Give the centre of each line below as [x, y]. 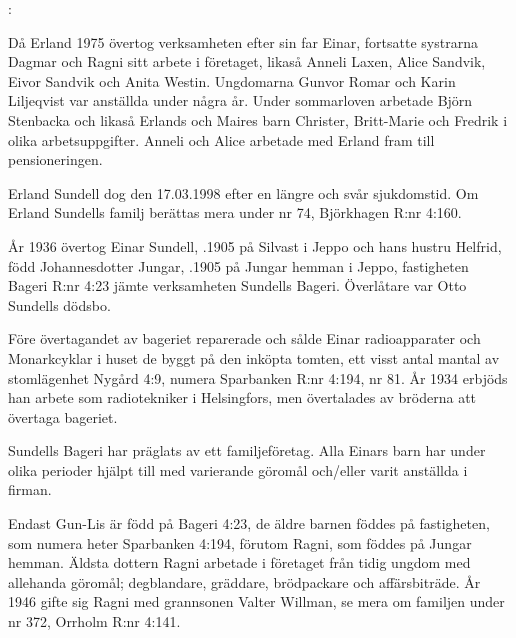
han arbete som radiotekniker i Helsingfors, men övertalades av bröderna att [242, 397]
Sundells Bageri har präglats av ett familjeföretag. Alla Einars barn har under [247, 450]
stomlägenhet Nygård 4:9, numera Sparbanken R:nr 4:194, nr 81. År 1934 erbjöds [258, 377]
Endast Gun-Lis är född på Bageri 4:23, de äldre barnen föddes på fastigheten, [249, 523]
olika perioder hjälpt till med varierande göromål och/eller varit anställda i [238, 469]
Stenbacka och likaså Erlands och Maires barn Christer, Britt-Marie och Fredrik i [258, 119]
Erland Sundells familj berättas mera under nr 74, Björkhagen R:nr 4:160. [235, 212]
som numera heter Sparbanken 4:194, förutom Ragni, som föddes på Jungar [240, 542]
